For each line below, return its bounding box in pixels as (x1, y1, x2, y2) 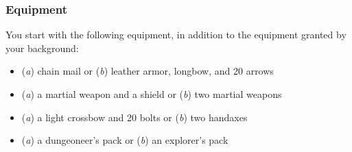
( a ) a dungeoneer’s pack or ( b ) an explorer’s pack (21, 133, 228, 147)
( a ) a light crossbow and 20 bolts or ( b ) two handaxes (21, 110, 248, 124)
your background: (5, 40, 79, 55)
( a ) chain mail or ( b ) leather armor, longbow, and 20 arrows (21, 64, 274, 78)
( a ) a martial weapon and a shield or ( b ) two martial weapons (21, 87, 282, 101)
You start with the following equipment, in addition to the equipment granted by (5, 27, 347, 42)
